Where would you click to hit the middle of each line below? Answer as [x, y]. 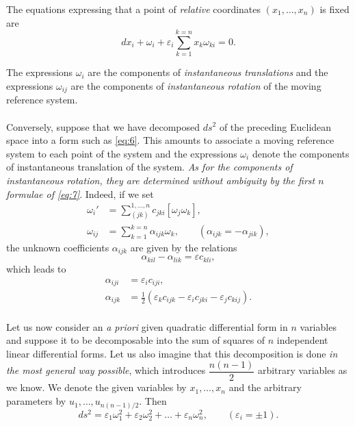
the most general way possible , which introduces [106, 370]
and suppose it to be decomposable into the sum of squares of [136, 340]
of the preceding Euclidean [275, 126]
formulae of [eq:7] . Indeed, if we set [80, 193]
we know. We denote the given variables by [96, 387]
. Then [153, 401]
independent [302, 340]
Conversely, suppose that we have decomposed [103, 126]
